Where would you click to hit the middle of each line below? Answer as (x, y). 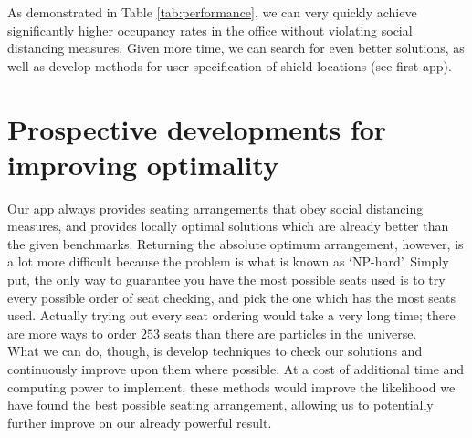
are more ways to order (72, 333)
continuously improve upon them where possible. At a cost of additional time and (236, 369)
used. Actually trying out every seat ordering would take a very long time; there (231, 315)
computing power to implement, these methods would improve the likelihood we (231, 386)
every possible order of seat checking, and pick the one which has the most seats (231, 297)
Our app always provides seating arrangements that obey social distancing (215, 208)
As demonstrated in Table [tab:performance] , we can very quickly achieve (212, 12)
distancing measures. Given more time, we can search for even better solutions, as (236, 48)
